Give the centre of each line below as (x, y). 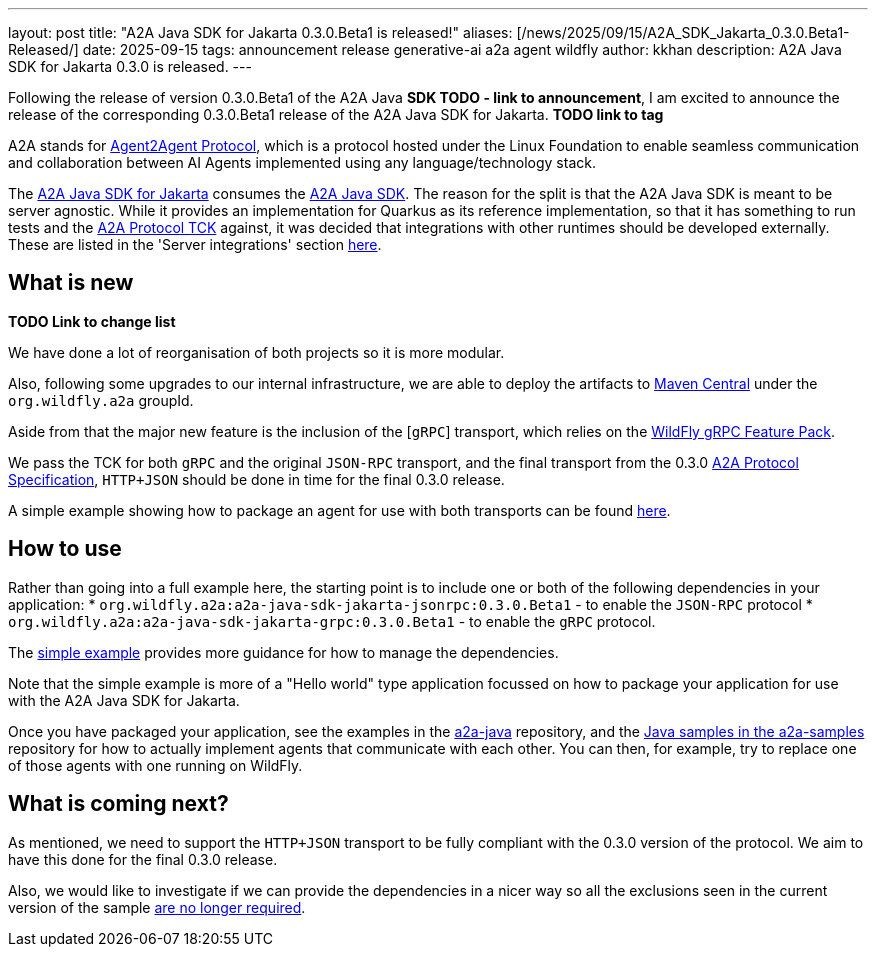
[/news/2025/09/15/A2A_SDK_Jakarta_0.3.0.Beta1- (683, 32)
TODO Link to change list (92, 321)
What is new (71, 283)
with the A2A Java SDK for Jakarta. (124, 700)
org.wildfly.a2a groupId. (101, 400)
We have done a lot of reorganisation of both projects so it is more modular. (256, 352)
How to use (65, 549)
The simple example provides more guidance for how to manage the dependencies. (283, 652)
